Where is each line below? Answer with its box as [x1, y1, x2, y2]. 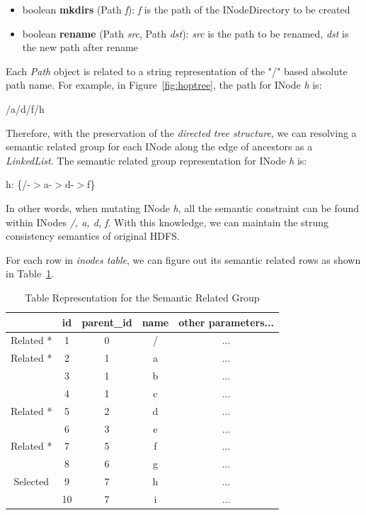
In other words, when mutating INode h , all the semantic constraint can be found [6, 200, 360, 215]
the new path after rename [22, 40, 138, 55]
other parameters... [178, 314, 274, 329]
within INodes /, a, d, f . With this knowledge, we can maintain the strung [6, 214, 329, 229]
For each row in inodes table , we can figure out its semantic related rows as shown [6, 252, 361, 267]
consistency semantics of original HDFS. [6, 228, 180, 243]
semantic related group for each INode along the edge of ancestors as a [6, 139, 313, 154]
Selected [13, 474, 50, 489]
